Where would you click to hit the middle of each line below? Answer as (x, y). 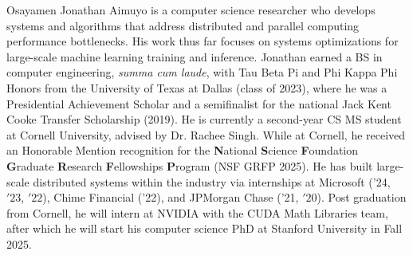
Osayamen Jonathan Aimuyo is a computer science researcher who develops (191, 10)
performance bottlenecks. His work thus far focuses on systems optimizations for (203, 41)
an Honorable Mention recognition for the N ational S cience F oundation (183, 150)
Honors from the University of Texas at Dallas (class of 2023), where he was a (197, 87)
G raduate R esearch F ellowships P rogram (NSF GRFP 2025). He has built (190, 165)
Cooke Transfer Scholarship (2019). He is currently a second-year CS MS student (204, 119)
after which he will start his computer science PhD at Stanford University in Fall (205, 228)
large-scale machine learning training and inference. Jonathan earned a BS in (195, 56)
